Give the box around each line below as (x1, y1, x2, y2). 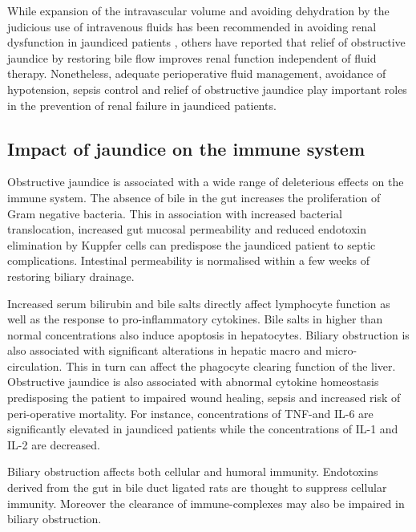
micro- (325, 342, 357, 359)
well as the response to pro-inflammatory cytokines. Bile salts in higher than (7, 311, 383, 327)
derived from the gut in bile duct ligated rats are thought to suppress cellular (7, 479, 387, 496)
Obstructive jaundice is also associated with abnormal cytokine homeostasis (7, 373, 379, 390)
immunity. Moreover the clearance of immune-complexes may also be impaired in (7, 494, 405, 511)
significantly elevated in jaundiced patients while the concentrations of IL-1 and (7, 420, 398, 437)
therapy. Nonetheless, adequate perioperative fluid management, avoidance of (7, 65, 386, 82)
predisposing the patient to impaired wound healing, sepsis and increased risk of (7, 389, 401, 406)
